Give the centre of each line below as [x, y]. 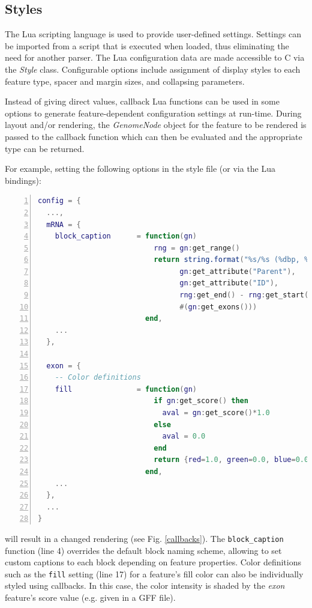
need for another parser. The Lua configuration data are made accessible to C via [155, 57]
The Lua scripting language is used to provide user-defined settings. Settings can [153, 34]
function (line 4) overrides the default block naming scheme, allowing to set [143, 550]
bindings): [23, 180]
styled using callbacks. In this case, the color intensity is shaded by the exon [145, 585]
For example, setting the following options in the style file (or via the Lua [140, 169]
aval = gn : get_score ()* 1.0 [216, 413]
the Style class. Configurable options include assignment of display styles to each [153, 69]
